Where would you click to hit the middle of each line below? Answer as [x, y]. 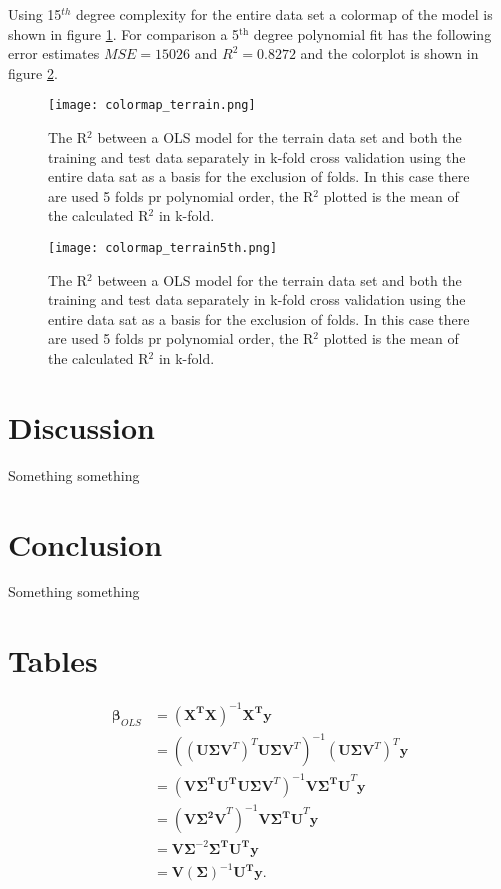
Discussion [81, 426]
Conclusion [85, 543]
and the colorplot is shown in [389, 53]
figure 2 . [33, 72]
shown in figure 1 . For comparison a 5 [124, 33]
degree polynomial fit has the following [372, 33]
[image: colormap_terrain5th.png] [163, 248]
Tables [53, 660]
